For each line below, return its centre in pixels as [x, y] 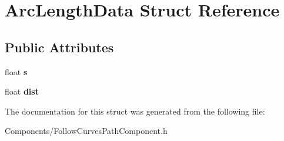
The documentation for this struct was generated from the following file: [135, 111]
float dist [22, 91]
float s [16, 71]
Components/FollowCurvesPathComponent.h [86, 131]
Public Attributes [59, 47]
